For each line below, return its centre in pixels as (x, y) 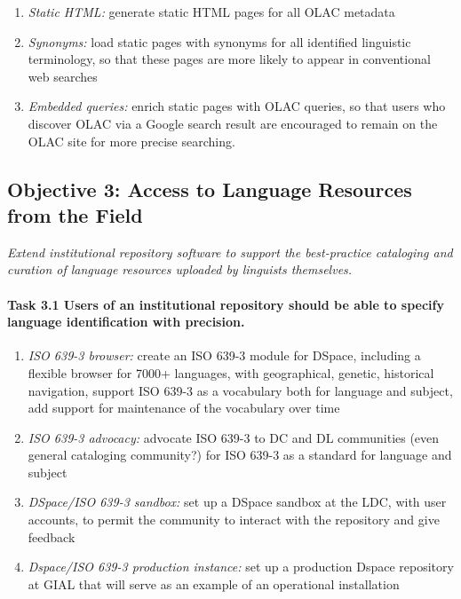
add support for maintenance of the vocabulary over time (184, 408)
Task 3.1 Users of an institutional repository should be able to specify (226, 304)
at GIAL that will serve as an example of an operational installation (214, 583)
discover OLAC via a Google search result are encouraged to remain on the (233, 123)
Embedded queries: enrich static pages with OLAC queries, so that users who (237, 106)
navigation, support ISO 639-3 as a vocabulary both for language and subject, (240, 390)
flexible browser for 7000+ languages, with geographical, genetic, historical (231, 372)
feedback (52, 536)
